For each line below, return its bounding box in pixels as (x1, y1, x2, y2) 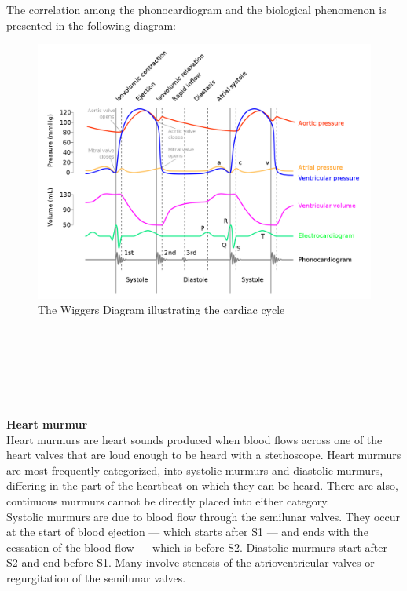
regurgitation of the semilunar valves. (6, 569, 186, 586)
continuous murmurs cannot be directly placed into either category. (6, 492, 330, 509)
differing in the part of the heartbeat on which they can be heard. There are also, (6, 477, 398, 494)
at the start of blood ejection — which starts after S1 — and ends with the (6, 524, 368, 540)
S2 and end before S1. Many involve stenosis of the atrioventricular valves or (6, 554, 375, 571)
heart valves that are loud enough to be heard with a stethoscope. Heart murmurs (6, 447, 401, 463)
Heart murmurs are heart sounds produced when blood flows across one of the (6, 431, 383, 447)
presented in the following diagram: (6, 16, 177, 33)
